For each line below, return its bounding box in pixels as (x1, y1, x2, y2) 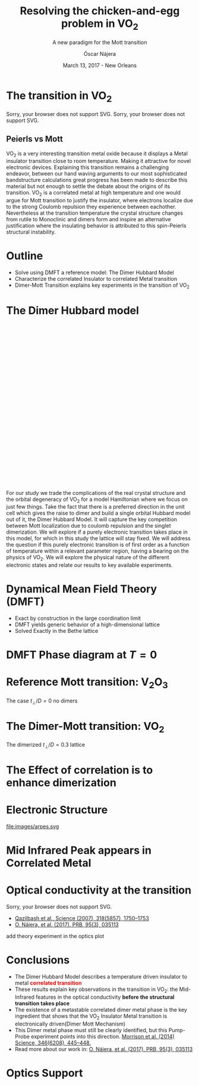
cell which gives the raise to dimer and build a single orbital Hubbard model (6, 510, 191, 517)
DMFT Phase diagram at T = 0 (6, 648, 157, 661)
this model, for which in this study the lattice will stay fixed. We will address (6, 535, 191, 542)
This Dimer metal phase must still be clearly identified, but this (14, 1026, 168, 1033)
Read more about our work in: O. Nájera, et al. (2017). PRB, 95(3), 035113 (14, 1045, 193, 1052)
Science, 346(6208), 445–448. (14, 1039, 91, 1046)
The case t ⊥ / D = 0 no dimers (6, 697, 78, 705)
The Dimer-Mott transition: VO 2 (6, 719, 165, 735)
